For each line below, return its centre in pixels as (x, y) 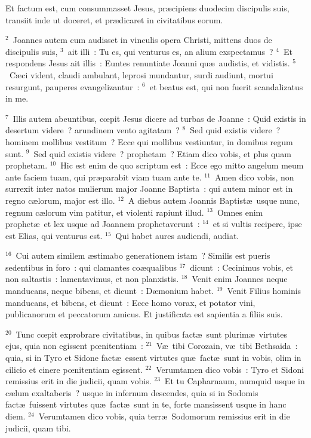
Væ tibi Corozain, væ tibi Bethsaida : (227, 346)
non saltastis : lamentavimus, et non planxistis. (92, 279)
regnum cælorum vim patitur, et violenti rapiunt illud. (105, 212)
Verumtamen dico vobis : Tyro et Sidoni (230, 369)
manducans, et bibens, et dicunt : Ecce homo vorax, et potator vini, (130, 302)
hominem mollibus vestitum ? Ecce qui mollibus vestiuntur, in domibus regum (149, 141)
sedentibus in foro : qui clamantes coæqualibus (91, 267)
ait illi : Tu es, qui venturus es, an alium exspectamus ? (170, 51)
